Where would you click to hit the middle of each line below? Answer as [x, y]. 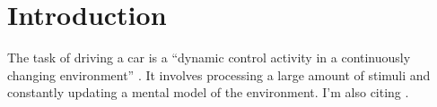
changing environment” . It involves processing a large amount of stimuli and [219, 74]
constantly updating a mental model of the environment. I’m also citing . [208, 92]
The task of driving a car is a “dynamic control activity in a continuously [209, 58]
